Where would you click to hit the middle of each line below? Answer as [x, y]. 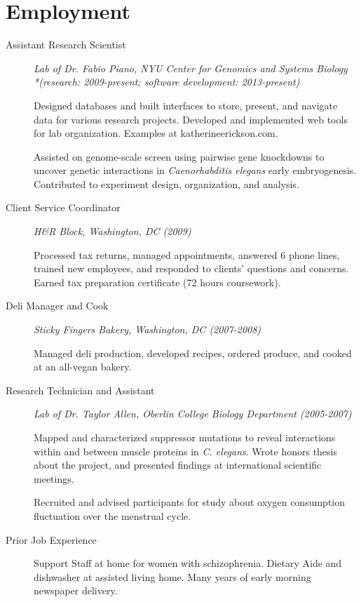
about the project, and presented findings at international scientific [178, 465]
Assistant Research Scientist [66, 45]
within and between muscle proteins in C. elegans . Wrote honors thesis [186, 451]
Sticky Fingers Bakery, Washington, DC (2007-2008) [148, 329]
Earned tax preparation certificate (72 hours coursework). [157, 282]
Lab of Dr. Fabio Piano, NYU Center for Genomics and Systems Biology [191, 68]
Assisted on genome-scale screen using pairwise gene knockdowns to [179, 156]
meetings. [54, 478]
